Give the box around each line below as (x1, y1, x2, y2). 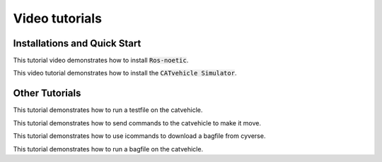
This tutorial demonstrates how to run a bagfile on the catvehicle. (13, 144, 204, 153)
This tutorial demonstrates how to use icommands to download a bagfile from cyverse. (13, 132, 266, 140)
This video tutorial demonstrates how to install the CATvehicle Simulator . (13, 69, 237, 77)
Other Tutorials (13, 87, 81, 99)
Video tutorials (13, 11, 103, 26)
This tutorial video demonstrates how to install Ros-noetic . (13, 56, 189, 65)
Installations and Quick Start (13, 37, 141, 49)
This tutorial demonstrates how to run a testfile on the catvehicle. (13, 106, 203, 114)
